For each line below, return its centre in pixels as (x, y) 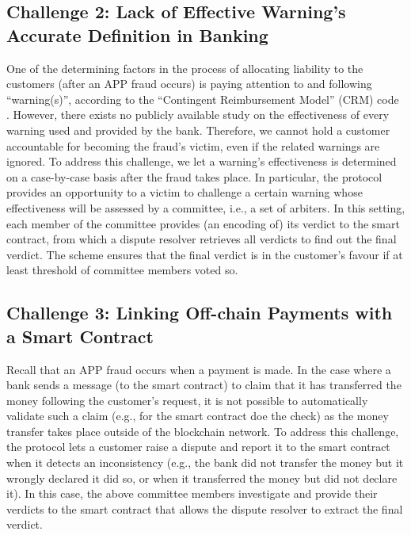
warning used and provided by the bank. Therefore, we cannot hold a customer (198, 130)
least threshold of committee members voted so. (122, 270)
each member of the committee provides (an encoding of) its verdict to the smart (203, 223)
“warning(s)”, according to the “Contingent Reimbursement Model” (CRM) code (203, 99)
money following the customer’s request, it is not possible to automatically (187, 400)
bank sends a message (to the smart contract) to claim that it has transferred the (204, 385)
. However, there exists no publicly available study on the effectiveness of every (198, 115)
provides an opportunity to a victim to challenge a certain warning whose (185, 192)
